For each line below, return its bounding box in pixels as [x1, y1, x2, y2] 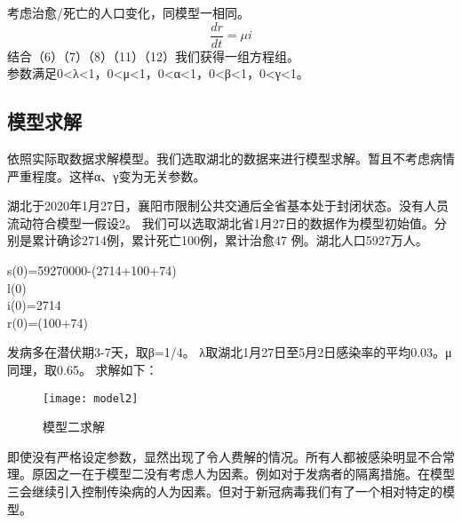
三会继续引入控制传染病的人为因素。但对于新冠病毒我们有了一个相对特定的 [7, 482, 442, 501]
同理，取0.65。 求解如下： [7, 360, 158, 378]
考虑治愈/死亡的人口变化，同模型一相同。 [7, 4, 250, 21]
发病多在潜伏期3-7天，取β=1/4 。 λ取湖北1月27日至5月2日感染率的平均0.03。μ [7, 343, 452, 361]
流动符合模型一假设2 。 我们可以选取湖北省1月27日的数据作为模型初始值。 [7, 213, 434, 232]
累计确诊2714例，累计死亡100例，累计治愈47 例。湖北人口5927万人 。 [31, 231, 428, 250]
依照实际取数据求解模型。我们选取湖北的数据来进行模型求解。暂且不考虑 [7, 149, 430, 168]
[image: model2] [43, 392, 139, 405]
